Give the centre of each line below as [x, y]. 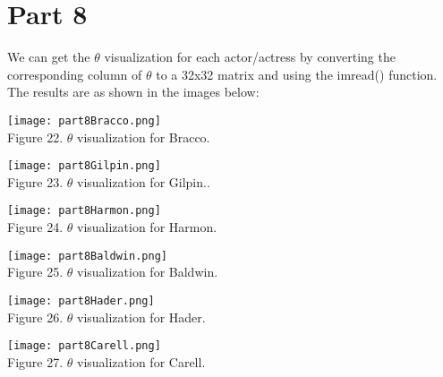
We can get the [49, 57]
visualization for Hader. [141, 317]
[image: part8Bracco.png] [84, 120]
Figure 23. [35, 181]
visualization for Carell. [141, 361]
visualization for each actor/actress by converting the [250, 57]
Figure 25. [35, 272]
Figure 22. [35, 137]
